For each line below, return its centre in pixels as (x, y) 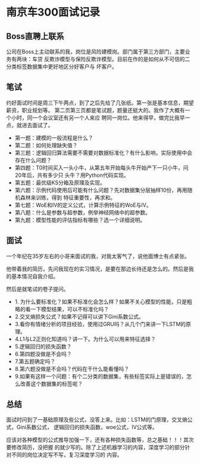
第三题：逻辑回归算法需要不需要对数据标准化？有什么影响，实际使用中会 (103, 152)
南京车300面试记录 (53, 12)
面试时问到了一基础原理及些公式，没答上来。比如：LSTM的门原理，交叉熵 (97, 420)
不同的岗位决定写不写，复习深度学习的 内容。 (67, 455)
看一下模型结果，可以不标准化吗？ (67, 309)
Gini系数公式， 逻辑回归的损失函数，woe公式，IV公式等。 (87, 427)
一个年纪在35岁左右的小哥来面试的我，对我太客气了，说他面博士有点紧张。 (98, 256)
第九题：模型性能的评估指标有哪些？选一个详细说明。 (80, 220)
